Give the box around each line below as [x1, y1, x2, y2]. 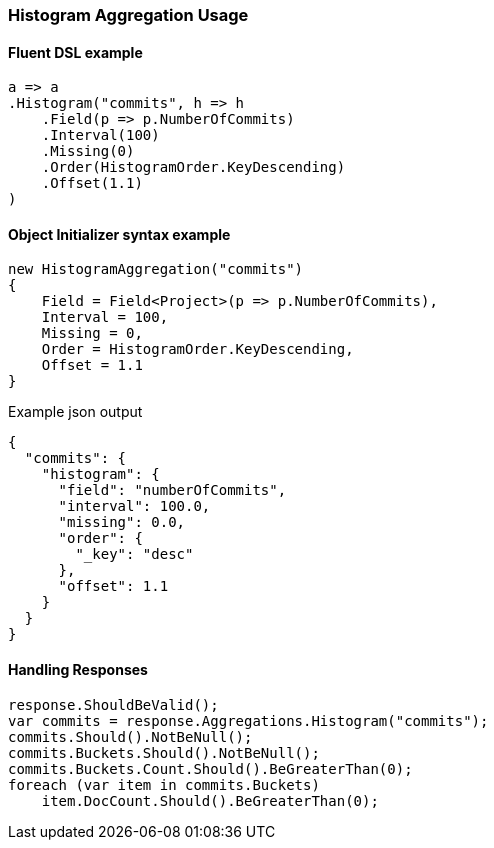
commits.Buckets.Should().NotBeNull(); [8, 744, 320, 761]
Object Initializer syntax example [8, 225, 231, 243]
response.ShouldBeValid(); [8, 696, 219, 713]
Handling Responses [8, 661, 148, 679]
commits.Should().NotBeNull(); [8, 728, 253, 745]
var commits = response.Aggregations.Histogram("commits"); [8, 712, 489, 729]
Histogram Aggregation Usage [8, 5, 249, 25]
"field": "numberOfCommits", [58, 482, 287, 499]
